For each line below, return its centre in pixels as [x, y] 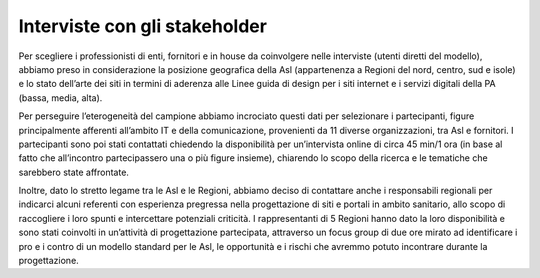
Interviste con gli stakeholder [142, 26]
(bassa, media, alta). [60, 97]
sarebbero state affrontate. [74, 172]
